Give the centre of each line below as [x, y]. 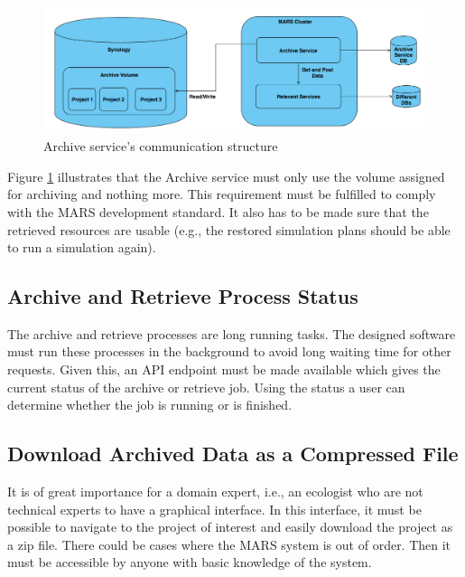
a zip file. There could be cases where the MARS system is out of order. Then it [229, 544]
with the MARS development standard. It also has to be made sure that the [218, 211]
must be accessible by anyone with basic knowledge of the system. [190, 562]
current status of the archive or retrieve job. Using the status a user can [206, 387]
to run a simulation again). [82, 247]
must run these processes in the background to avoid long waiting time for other [229, 351]
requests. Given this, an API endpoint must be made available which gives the [224, 369]
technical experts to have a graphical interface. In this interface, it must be [214, 509]
